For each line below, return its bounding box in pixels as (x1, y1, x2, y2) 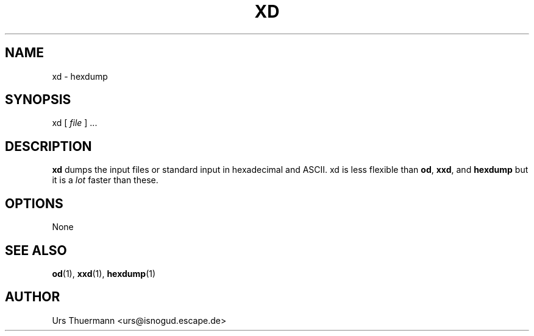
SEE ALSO (5, 242, 67, 258)
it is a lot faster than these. (52, 175, 158, 186)
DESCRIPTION (5, 138, 92, 154)
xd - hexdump (52, 71, 108, 82)
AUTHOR (5, 289, 60, 305)
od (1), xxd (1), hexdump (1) (52, 268, 156, 279)
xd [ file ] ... (52, 117, 98, 128)
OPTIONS (5, 195, 63, 211)
